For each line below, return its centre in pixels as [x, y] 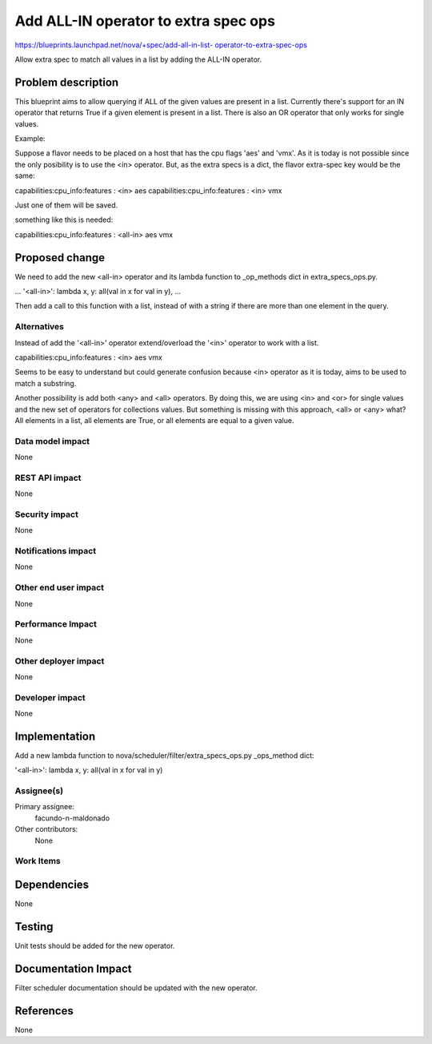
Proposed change [60, 258]
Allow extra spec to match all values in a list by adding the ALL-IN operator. [138, 59]
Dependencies [52, 885]
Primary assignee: [45, 807]
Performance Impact [56, 624]
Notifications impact [55, 551]
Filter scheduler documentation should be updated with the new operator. [136, 988]
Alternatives [39, 327]
